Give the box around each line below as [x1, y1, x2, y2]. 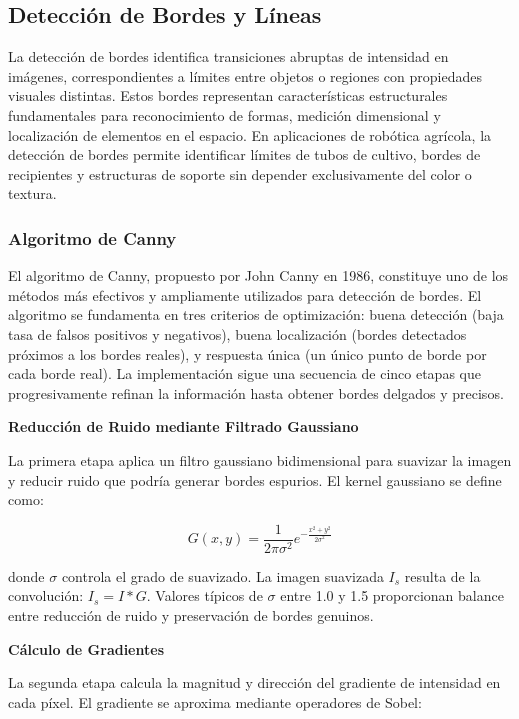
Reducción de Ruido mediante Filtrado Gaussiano [8, 416, 359, 437]
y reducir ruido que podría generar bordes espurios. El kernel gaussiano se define [8, 469, 502, 490]
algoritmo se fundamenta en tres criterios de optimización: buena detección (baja [8, 304, 504, 325]
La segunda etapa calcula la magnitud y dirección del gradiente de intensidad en [8, 672, 501, 693]
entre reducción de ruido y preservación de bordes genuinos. [8, 604, 374, 625]
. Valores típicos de [146, 585, 263, 606]
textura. [8, 183, 57, 204]
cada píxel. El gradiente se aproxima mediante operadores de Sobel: [8, 691, 422, 712]
